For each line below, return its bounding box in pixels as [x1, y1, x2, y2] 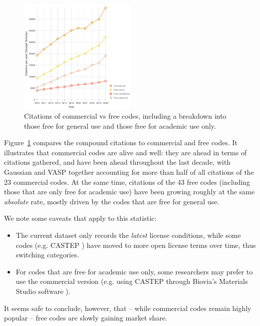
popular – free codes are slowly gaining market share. [4, 312, 167, 323]
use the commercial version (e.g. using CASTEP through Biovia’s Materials [16, 276, 248, 286]
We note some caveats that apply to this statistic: [4, 213, 157, 223]
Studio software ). [16, 286, 71, 296]
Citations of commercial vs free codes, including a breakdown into [24, 111, 226, 121]
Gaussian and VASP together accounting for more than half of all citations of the [4, 167, 254, 177]
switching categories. [16, 249, 79, 260]
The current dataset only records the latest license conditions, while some [16, 230, 241, 240]
